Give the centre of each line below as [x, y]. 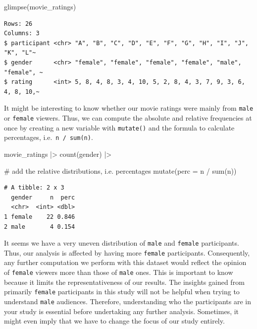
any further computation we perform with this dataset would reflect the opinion [125, 262]
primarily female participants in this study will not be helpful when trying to [122, 292]
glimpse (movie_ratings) [40, 6]
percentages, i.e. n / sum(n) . [49, 137]
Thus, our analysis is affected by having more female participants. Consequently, [127, 252]
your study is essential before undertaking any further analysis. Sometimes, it [122, 311]
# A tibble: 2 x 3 [34, 188]
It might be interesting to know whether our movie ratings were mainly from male [129, 108]
